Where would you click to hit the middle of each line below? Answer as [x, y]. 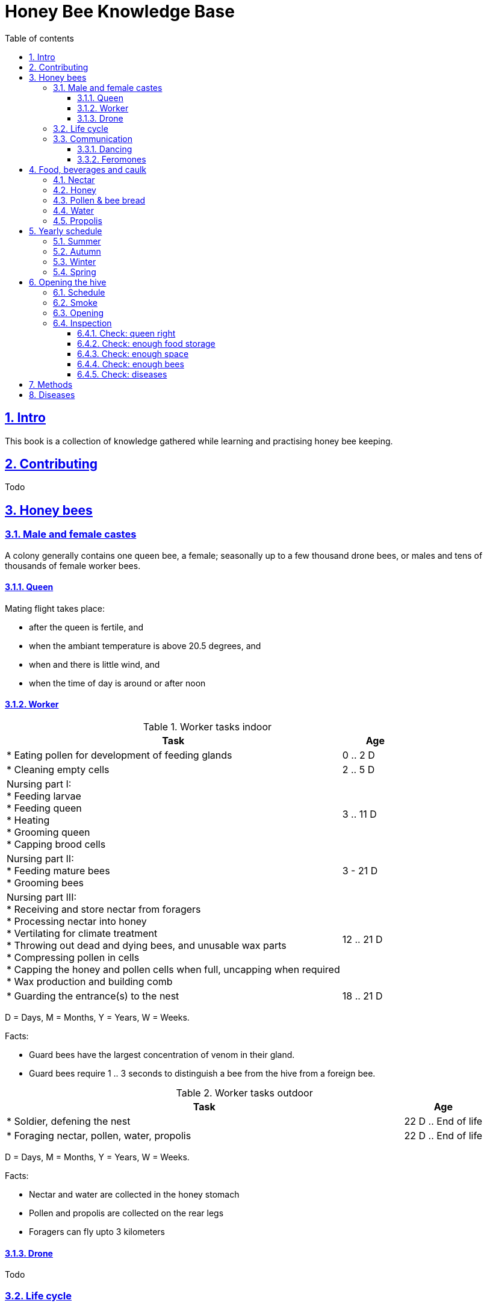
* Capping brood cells [56, 844]
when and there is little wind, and [95, 664]
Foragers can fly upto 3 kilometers [97, 1232]
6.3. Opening [79, 313]
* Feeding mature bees [58, 871]
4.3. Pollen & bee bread [99, 200]
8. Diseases [52, 394]
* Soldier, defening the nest [69, 1121]
